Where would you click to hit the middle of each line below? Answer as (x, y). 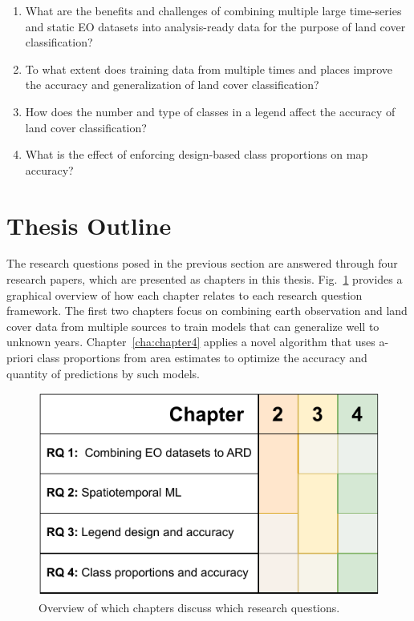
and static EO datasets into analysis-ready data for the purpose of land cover (215, 26)
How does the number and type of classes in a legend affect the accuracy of (210, 111)
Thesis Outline (89, 225)
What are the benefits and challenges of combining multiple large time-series (213, 10)
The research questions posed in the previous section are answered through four (202, 263)
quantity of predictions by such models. (103, 373)
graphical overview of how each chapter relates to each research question (185, 294)
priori (20, 358)
